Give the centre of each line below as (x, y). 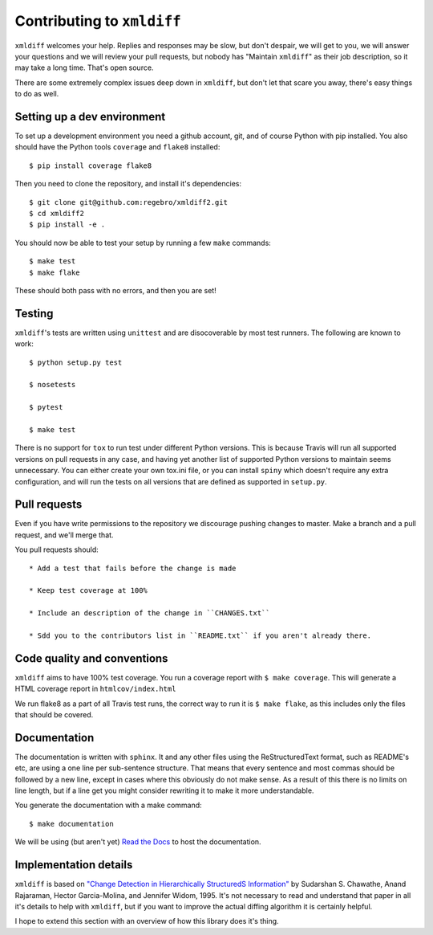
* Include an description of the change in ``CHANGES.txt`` (150, 613)
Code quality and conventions (91, 658)
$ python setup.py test (76, 362)
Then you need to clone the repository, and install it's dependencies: (128, 184)
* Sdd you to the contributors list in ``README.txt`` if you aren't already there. (200, 635)
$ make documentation (71, 824)
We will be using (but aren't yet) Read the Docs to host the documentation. (138, 842)
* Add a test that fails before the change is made (133, 568)
